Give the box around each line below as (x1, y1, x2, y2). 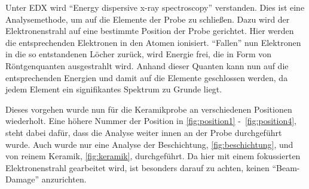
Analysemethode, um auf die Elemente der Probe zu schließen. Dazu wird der (5, 13, 290, 25)
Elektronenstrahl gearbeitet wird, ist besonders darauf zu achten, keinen (5, 161, 270, 173)
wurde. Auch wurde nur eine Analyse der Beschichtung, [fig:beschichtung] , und (5, 138, 293, 150)
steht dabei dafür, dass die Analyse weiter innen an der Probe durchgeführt (5, 126, 282, 138)
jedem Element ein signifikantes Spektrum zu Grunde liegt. (5, 83, 222, 95)
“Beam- (272, 161, 300, 173)
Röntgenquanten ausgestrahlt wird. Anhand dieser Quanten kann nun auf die (5, 59, 289, 72)
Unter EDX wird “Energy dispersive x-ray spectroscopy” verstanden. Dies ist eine (5, 1, 305, 13)
